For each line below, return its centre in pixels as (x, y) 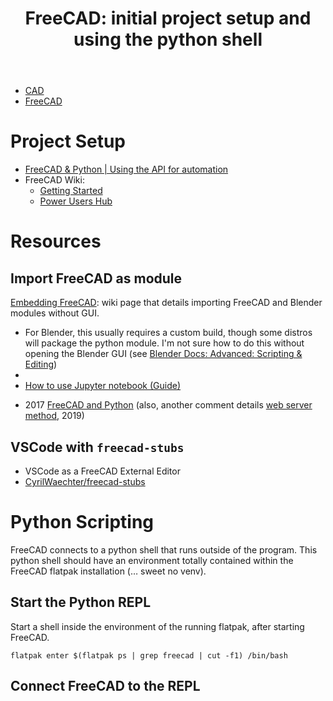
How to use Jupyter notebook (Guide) (103, 386)
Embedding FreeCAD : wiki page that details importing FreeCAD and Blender (166, 303)
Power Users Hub (76, 201)
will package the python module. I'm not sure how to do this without (164, 343)
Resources (56, 241)
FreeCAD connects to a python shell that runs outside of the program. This (164, 549)
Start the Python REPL (81, 602)
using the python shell (168, 39)
